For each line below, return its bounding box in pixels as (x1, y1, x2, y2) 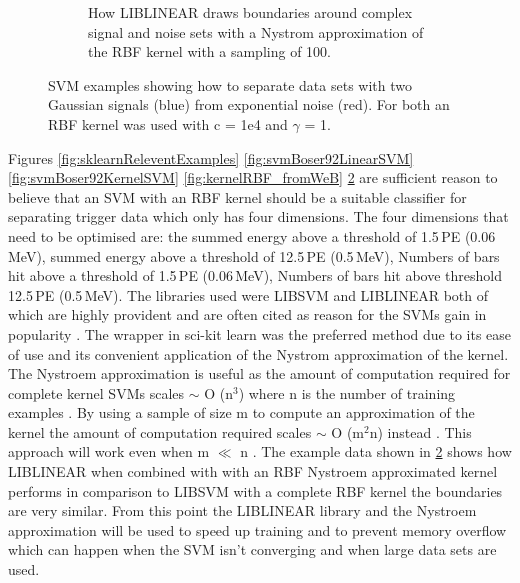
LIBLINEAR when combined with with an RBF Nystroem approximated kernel (8, 461, 498, 482)
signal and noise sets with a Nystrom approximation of (88, 21, 424, 42)
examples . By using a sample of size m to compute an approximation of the (8, 402, 475, 423)
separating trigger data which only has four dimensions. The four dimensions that (8, 206, 509, 227)
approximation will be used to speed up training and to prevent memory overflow (8, 519, 507, 540)
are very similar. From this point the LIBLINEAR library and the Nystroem (8, 500, 477, 521)
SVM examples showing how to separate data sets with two (48, 74, 412, 95)
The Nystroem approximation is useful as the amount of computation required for (8, 363, 511, 384)
